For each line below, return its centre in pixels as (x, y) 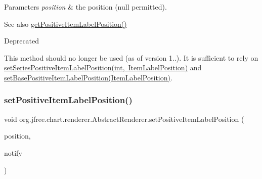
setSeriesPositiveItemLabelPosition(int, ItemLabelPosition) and (103, 68)
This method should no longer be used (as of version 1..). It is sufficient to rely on (131, 57)
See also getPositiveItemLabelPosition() (65, 24)
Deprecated (22, 41)
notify (13, 152)
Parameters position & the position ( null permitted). (85, 7)
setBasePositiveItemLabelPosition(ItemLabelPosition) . (88, 77)
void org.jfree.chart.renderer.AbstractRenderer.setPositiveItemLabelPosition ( (124, 119)
